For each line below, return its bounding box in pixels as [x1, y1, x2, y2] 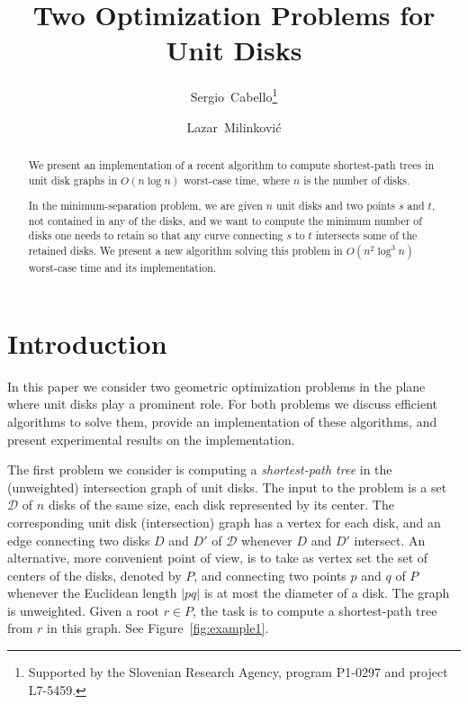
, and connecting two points [193, 565, 346, 584]
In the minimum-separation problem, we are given [28, 198, 263, 213]
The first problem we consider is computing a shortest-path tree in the [7, 460, 392, 479]
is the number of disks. [303, 172, 410, 187]
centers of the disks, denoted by [7, 565, 182, 584]
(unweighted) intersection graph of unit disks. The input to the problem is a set [7, 477, 447, 496]
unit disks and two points [275, 198, 395, 213]
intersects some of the [315, 228, 418, 243]
